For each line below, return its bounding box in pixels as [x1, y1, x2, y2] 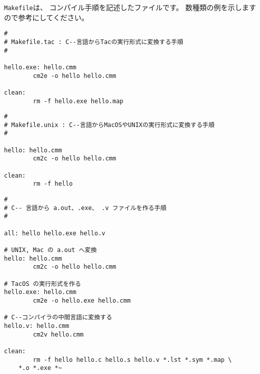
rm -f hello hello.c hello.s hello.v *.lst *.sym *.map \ [33, 356, 232, 363]
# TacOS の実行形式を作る [4, 280, 81, 287]
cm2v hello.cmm [33, 330, 84, 338]
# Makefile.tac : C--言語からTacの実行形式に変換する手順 [4, 38, 183, 46]
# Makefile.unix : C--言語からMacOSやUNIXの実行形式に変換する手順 [4, 121, 215, 129]
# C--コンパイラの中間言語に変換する [4, 314, 113, 321]
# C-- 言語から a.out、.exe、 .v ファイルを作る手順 [4, 204, 167, 212]
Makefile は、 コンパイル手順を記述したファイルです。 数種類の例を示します [4, 2, 256, 12]
